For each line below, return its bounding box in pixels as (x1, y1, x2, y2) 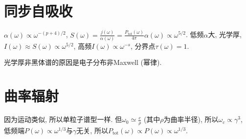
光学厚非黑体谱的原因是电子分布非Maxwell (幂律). (4, 57, 162, 67)
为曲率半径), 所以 (163, 114, 219, 124)
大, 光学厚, (208, 29, 242, 40)
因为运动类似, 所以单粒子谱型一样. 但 (4, 114, 122, 124)
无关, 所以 (76, 125, 108, 135)
